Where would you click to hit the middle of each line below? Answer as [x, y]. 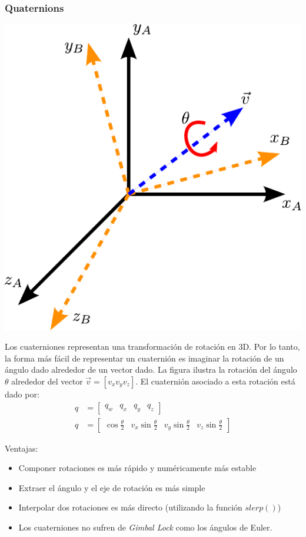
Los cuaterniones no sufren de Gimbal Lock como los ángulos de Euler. [145, 527]
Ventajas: [21, 448]
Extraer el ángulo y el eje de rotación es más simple [112, 487]
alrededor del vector [47, 381]
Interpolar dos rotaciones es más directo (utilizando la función [130, 507]
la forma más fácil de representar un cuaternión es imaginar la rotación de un [144, 358]
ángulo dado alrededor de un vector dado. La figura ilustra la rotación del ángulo [151, 369]
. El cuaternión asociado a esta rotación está [215, 381]
